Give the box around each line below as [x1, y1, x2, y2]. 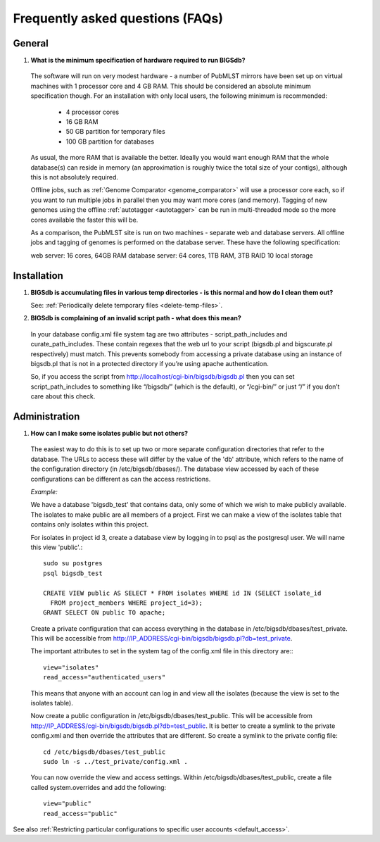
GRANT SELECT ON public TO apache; [43, 609, 166, 617]
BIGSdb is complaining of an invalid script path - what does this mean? [30, 314, 242, 322]
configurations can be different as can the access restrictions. [30, 475, 211, 483]
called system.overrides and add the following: [30, 783, 167, 791]
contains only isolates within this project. [30, 520, 149, 529]
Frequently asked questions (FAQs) [13, 11, 224, 26]
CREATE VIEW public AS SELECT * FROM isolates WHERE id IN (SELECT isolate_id [43, 589, 322, 597]
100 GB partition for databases [65, 137, 155, 146]
